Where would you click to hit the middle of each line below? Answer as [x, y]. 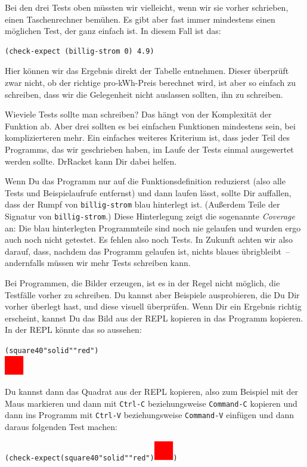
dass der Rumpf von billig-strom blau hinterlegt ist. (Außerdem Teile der [142, 204]
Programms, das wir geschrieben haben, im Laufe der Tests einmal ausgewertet [149, 149]
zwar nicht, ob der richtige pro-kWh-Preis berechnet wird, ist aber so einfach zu [151, 82]
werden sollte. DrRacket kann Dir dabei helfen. [91, 161]
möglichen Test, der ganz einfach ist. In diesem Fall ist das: [113, 31]
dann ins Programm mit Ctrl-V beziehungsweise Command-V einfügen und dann [150, 415]
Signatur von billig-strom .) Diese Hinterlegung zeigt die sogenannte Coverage [150, 216]
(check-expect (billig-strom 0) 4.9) [80, 51]
